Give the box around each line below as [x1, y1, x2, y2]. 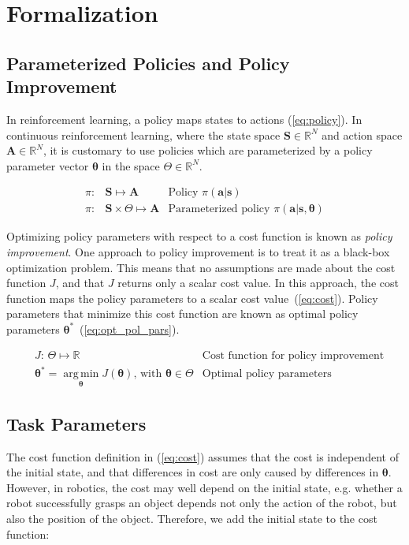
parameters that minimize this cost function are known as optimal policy [6, 305, 359, 322]
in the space [102, 157, 160, 174]
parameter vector [6, 157, 89, 174]
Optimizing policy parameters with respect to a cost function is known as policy [6, 228, 392, 245]
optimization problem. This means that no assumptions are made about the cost [6, 259, 396, 275]
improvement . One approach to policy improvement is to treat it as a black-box [6, 244, 390, 259]
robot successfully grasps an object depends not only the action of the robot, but [6, 495, 397, 511]
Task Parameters [6, 411, 147, 435]
